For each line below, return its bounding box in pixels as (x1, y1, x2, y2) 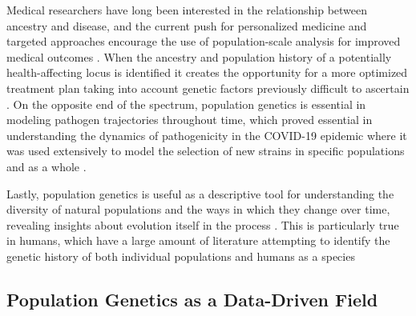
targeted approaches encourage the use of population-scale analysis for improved (6, 33, 401, 50)
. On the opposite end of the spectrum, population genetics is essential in (6, 95, 366, 112)
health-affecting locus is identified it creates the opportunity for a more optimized (6, 64, 408, 81)
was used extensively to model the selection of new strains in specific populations (6, 142, 405, 159)
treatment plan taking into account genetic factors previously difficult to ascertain (6, 79, 410, 96)
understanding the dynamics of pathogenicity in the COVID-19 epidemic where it (6, 126, 407, 143)
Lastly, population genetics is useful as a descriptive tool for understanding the (6, 185, 394, 202)
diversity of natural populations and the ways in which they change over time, (6, 201, 390, 218)
